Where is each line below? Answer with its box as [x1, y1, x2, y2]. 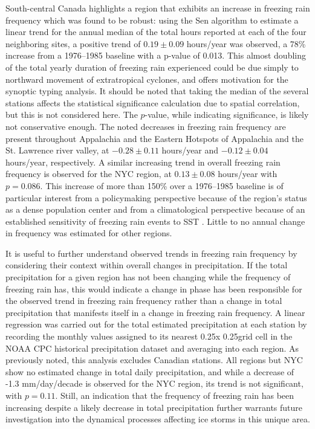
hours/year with [218, 167, 278, 180]
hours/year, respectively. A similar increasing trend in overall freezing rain [5, 155, 281, 168]
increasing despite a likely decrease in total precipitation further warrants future [5, 401, 303, 413]
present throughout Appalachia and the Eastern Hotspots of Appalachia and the [5, 132, 304, 144]
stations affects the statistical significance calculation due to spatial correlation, [5, 96, 300, 109]
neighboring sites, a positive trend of [5, 37, 141, 50]
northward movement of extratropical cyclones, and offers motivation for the [5, 73, 288, 85]
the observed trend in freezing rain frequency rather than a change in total [5, 294, 282, 307]
